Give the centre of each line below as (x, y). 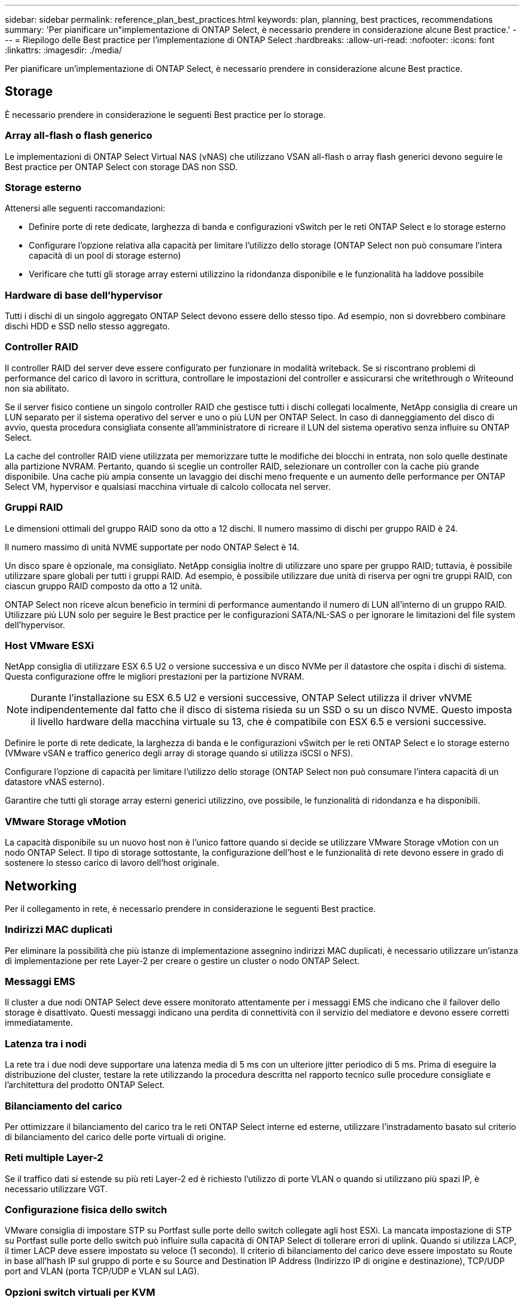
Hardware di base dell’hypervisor (84, 295)
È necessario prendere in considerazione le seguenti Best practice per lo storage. (165, 114)
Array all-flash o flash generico (79, 136)
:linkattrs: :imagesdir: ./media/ (63, 50)
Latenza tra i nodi (46, 1043)
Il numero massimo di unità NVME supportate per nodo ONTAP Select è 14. (152, 547)
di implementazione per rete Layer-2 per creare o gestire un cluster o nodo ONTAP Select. (182, 960)
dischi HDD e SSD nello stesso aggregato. (87, 326)
